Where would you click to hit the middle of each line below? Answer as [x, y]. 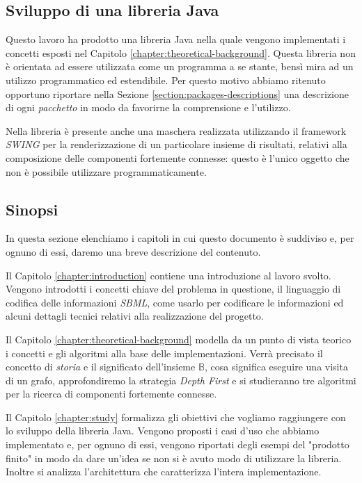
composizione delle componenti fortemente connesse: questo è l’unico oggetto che [178, 157]
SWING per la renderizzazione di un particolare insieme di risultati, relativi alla [176, 144]
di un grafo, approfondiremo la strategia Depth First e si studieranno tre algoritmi [181, 380]
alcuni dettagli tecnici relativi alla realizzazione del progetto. [135, 316]
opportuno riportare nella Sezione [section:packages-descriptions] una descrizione [178, 93]
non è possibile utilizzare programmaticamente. [106, 171]
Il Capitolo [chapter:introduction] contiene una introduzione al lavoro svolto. [168, 275]
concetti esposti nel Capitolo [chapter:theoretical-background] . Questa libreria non [181, 52]
